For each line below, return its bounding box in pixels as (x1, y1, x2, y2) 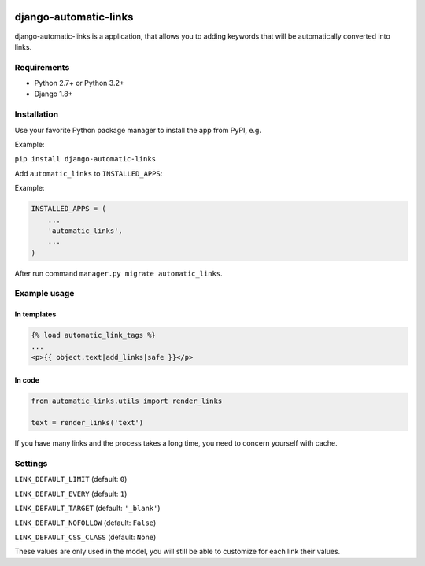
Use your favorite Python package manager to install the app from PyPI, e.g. (14, 125, 261, 135)
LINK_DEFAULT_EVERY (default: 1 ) (14, 489, 128, 498)
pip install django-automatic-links (14, 154, 157, 164)
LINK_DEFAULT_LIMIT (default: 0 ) (14, 475, 128, 484)
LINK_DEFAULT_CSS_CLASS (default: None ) (14, 532, 157, 542)
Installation (14, 109, 59, 120)
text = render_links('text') (31, 418, 144, 427)
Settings (14, 458, 48, 469)
